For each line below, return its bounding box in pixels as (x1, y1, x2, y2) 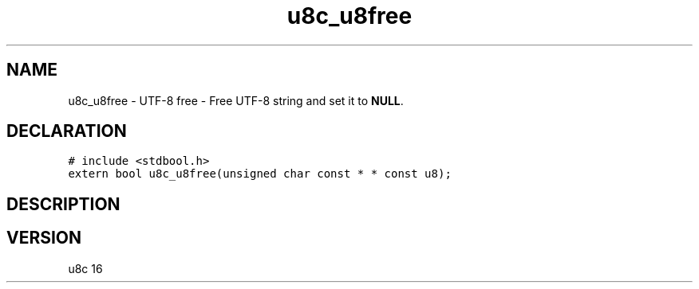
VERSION (6, 228, 82, 248)
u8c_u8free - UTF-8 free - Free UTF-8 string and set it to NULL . (68, 93, 404, 107)
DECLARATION (6, 121, 127, 142)
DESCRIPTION (6, 193, 120, 214)
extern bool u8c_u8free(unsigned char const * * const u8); (68, 167, 452, 181)
